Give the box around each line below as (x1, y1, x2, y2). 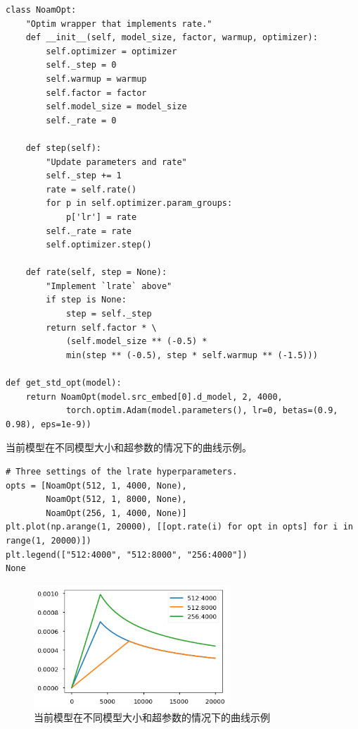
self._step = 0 (46, 60, 117, 71)
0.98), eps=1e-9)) (6, 419, 91, 429)
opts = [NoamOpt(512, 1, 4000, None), (6, 480, 187, 491)
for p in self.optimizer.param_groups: (46, 198, 233, 209)
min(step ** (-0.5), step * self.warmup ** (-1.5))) (65, 350, 318, 360)
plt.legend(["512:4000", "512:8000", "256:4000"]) (6, 549, 248, 560)
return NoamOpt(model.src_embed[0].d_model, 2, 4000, (25, 391, 283, 402)
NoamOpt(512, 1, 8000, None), (46, 494, 187, 505)
